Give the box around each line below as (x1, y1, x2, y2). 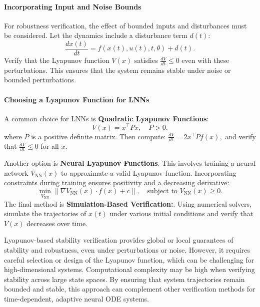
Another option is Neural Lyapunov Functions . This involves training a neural (4, 158, 256, 168)
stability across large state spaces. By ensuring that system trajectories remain (4, 274, 245, 284)
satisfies (134, 55, 158, 65)
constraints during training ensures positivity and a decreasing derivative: (4, 177, 229, 188)
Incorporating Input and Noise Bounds (4, 1, 141, 11)
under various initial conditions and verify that (109, 208, 253, 219)
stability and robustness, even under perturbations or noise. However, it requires (4, 244, 250, 255)
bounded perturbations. (4, 74, 76, 85)
